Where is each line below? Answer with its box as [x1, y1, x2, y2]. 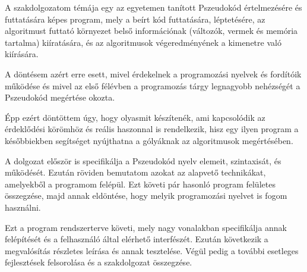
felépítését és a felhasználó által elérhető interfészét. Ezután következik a [5, 233, 268, 245]
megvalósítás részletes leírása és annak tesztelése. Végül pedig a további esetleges [5, 244, 299, 257]
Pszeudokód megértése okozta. [5, 91, 115, 104]
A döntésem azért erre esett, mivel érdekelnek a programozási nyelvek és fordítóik [5, 67, 302, 80]
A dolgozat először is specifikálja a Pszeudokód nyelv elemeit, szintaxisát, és [5, 154, 281, 167]
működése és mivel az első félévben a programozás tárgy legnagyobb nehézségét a [5, 79, 300, 92]
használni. [5, 201, 41, 213]
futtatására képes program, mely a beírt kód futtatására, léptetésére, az [5, 12, 265, 25]
